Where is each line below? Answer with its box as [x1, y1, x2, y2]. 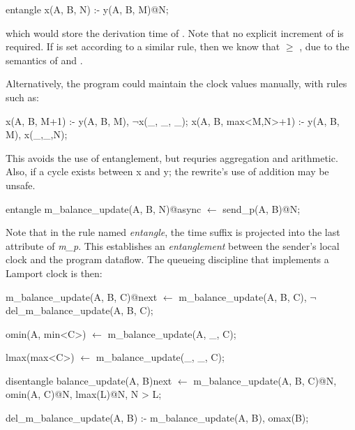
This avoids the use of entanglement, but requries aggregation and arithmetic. [6, 150, 338, 165]
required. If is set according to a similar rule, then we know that [6, 39, 280, 54]
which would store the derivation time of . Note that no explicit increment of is [6, 25, 344, 40]
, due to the [299, 39, 349, 54]
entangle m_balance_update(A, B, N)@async [6, 201, 202, 216]
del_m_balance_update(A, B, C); [6, 303, 153, 318]
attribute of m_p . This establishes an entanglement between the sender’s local [6, 238, 340, 253]
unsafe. [6, 177, 36, 192]
